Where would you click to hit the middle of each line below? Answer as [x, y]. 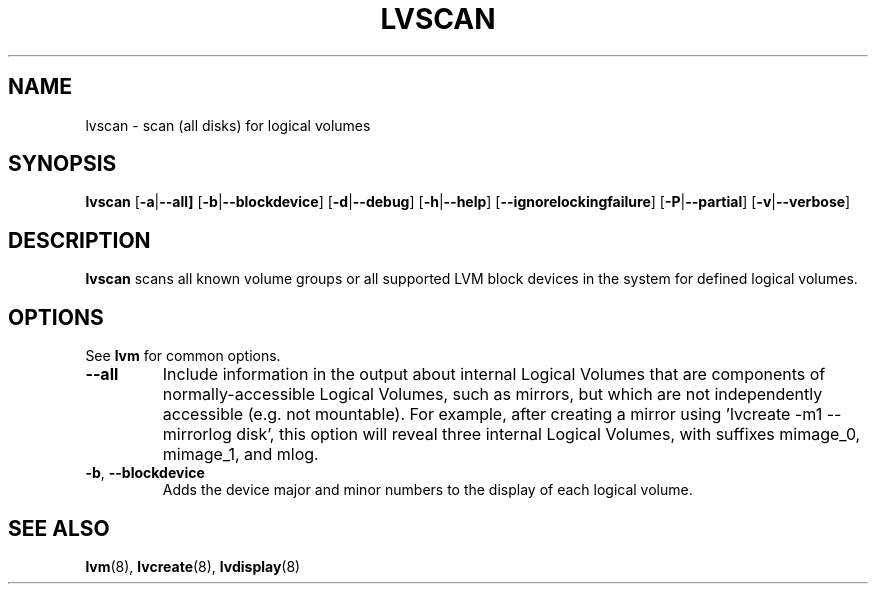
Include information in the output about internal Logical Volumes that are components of [494, 374]
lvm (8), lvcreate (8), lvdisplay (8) [193, 566]
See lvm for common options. [183, 356]
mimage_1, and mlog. [240, 454]
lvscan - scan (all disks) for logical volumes [228, 125]
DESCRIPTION [79, 240]
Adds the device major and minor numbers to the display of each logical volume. [427, 490]
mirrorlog [197, 434]
